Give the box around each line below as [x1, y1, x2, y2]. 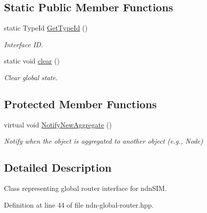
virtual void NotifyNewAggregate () [4, 119, 112, 129]
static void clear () [4, 56, 60, 66]
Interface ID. [4, 39, 43, 49]
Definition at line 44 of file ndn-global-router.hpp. [4, 199, 154, 210]
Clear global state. [4, 72, 58, 82]
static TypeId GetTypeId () [4, 23, 88, 33]
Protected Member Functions [4, 96, 157, 111]
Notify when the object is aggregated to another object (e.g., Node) [4, 136, 204, 146]
